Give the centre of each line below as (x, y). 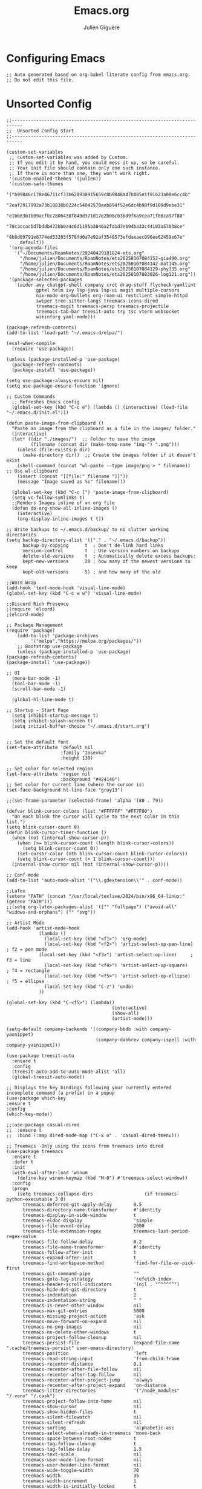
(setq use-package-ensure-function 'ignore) (63, 386)
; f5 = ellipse (25, 981)
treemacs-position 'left (85, 1353)
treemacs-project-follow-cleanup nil (82, 1337)
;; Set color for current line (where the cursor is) (76, 784)
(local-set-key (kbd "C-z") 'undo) (89, 987)
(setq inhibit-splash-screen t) (53, 721)
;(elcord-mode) (25, 614)
